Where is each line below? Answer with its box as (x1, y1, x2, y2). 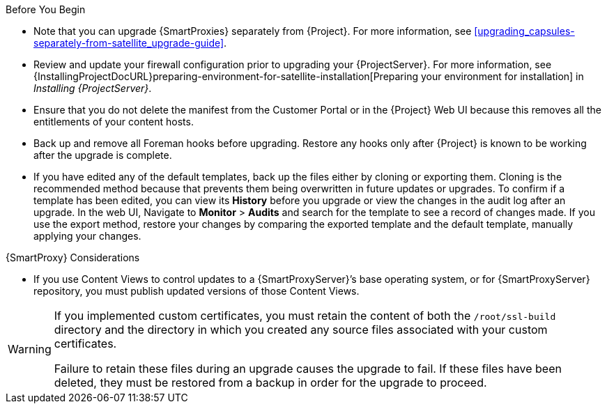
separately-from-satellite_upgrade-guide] (33, 37, 224, 49)
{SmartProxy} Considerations (6, 252, 140, 263)
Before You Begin (6, 3, 86, 15)
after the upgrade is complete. (33, 149, 172, 161)
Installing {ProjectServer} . (33, 82, 152, 94)
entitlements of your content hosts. (33, 116, 194, 128)
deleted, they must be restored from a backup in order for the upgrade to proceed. (54, 376, 487, 389)
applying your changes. (33, 230, 141, 242)
